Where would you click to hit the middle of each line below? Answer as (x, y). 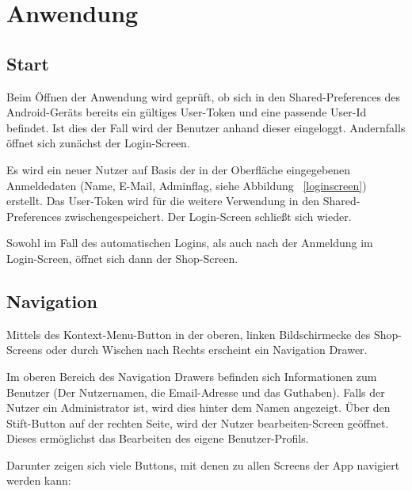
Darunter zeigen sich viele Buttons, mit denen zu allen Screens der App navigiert (203, 464)
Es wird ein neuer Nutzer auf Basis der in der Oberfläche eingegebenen (179, 169)
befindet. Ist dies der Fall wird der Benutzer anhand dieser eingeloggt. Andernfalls (206, 127)
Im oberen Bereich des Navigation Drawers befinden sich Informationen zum (192, 376)
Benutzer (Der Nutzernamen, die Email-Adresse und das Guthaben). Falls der (196, 392)
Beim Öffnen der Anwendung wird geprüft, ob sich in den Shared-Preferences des (204, 96)
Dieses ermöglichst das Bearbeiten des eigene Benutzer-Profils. (158, 438)
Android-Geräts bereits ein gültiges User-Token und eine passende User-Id (187, 112)
